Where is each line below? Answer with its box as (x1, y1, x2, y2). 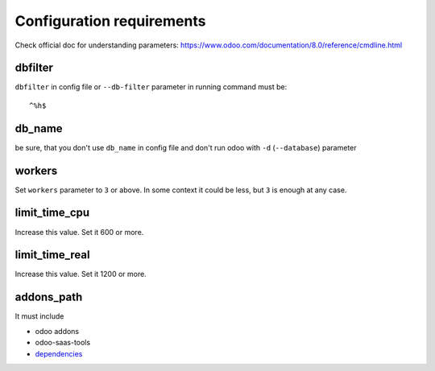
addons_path (14, 291, 83, 304)
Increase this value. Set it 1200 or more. (14, 270, 147, 279)
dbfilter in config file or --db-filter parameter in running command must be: (14, 82, 288, 92)
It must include (14, 311, 64, 321)
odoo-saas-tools (35, 338, 91, 348)
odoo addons (35, 326, 80, 336)
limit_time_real (14, 248, 90, 262)
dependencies (35, 348, 83, 358)
